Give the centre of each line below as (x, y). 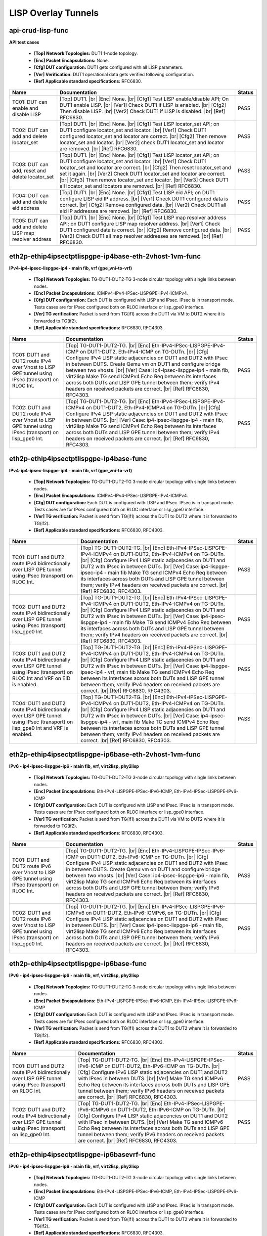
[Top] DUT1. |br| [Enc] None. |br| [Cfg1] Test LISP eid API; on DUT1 (137, 193)
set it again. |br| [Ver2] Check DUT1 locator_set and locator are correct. (143, 174)
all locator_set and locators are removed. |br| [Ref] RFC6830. (131, 186)
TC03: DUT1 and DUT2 (39, 654)
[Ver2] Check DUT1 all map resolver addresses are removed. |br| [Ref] (141, 236)
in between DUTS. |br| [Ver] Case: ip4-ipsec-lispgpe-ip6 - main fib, (145, 925)
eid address (26, 208)
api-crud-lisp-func (39, 30)
